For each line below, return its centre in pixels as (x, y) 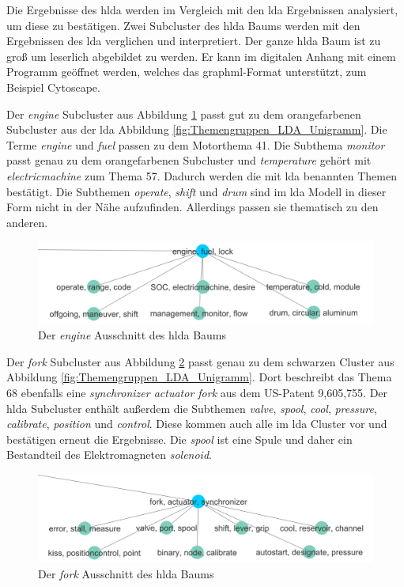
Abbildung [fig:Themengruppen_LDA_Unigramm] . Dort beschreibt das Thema (199, 377)
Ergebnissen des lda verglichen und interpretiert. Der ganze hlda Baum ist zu (194, 41)
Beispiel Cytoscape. (53, 87)
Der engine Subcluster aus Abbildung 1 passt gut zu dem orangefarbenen (184, 114)
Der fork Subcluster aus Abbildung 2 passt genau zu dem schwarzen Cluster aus (200, 361)
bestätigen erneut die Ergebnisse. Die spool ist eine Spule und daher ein (179, 439)
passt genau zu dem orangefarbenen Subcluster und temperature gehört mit (189, 160)
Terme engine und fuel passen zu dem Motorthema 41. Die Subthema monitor (196, 144)
